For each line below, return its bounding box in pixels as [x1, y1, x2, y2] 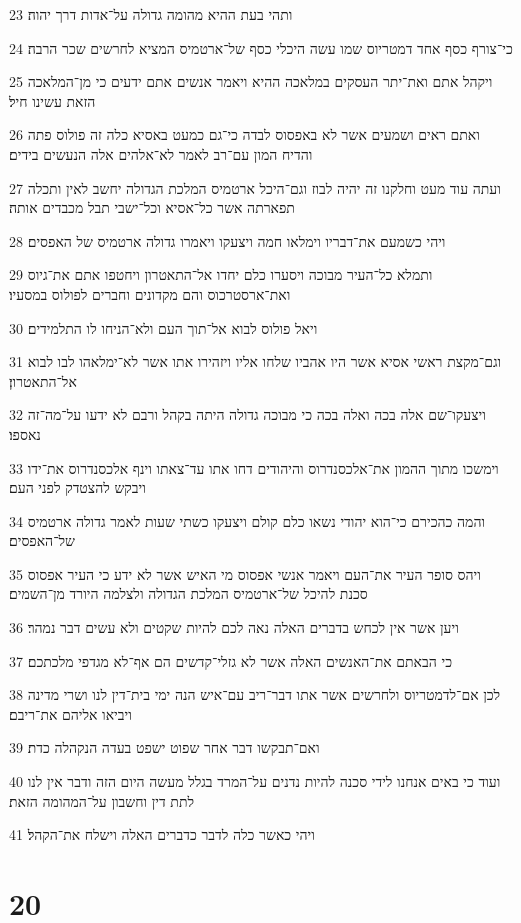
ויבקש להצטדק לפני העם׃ [9, 477, 146, 498]
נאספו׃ [9, 423, 41, 444]
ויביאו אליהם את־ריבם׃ [9, 703, 132, 724]
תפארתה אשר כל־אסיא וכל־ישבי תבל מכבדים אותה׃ [9, 197, 295, 218]
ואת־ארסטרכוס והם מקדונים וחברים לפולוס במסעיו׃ [9, 283, 291, 304]
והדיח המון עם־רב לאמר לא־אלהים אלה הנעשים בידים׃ [9, 143, 313, 164]
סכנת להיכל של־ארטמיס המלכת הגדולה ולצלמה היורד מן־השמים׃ [9, 583, 368, 604]
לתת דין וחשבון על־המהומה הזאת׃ [9, 790, 194, 811]
